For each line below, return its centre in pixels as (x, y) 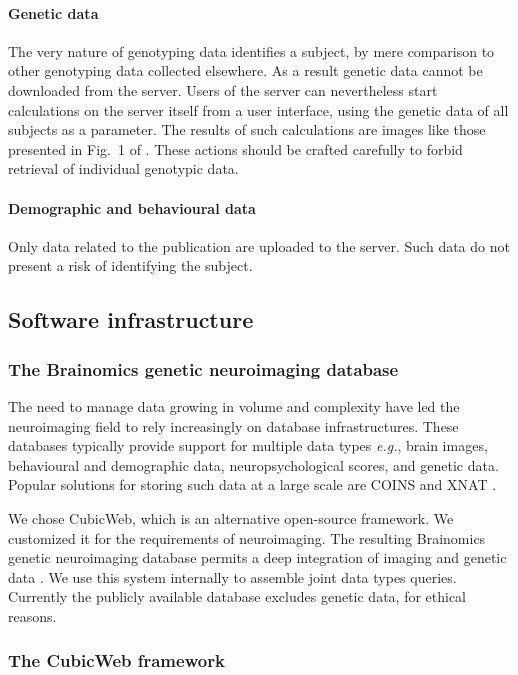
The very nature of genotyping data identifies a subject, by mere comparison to (251, 50)
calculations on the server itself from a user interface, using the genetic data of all (258, 109)
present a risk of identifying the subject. (130, 265)
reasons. (32, 615)
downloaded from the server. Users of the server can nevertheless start (223, 89)
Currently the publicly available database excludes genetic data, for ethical (237, 596)
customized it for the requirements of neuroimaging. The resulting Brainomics (247, 537)
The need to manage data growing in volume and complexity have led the (234, 405)
